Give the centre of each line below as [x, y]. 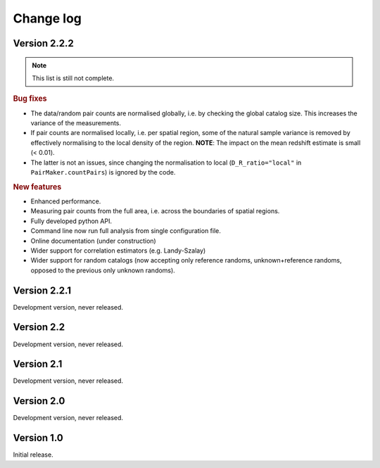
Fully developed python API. [71, 221]
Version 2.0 [39, 401]
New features [37, 186]
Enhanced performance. [66, 201]
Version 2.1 [38, 364]
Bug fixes [30, 99]
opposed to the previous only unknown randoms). [103, 270]
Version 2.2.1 [42, 290]
